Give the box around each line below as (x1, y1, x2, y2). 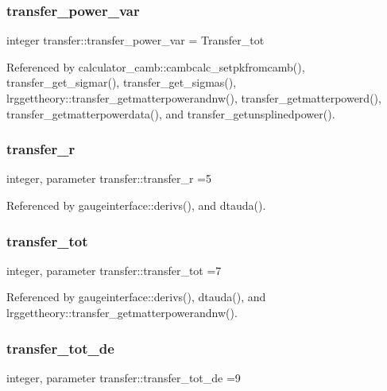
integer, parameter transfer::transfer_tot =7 (6, 261, 222, 278)
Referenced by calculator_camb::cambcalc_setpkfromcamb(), (6, 58, 305, 75)
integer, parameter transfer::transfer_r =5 (6, 170, 211, 187)
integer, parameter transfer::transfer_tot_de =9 (6, 369, 241, 385)
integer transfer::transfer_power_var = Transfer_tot (6, 32, 265, 48)
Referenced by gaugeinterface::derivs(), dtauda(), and (6, 288, 266, 305)
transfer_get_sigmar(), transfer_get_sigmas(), (6, 74, 237, 91)
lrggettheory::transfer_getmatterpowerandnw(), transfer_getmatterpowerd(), (6, 90, 381, 106)
